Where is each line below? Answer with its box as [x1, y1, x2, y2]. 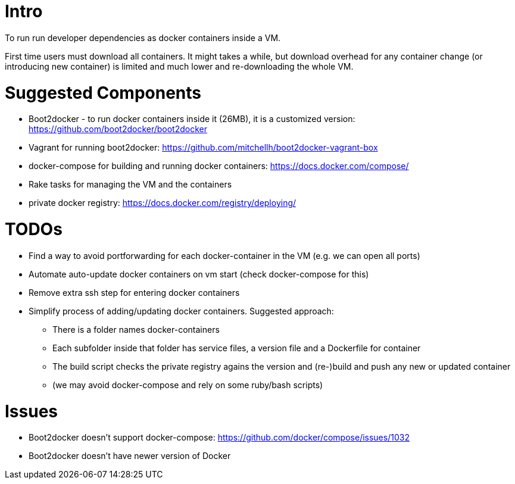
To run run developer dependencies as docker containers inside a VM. [5, 32, 281, 43]
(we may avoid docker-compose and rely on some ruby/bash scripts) [52, 379, 323, 390]
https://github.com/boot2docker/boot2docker [29, 124, 208, 135]
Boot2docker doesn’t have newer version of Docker [29, 451, 231, 461]
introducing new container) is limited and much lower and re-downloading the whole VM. [5, 61, 354, 71]
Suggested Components [5, 82, 201, 103]
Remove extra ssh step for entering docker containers [29, 287, 240, 298]
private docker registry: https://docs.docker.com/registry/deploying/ [29, 198, 296, 208]
